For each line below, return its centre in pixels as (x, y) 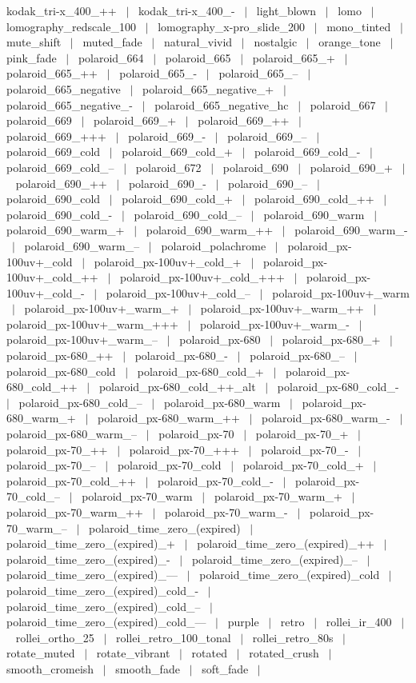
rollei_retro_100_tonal (173, 637)
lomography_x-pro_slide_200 (231, 26)
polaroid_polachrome (214, 245)
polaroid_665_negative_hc (222, 104)
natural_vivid (198, 42)
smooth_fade (148, 668)
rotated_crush (284, 653)
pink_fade (32, 57)
